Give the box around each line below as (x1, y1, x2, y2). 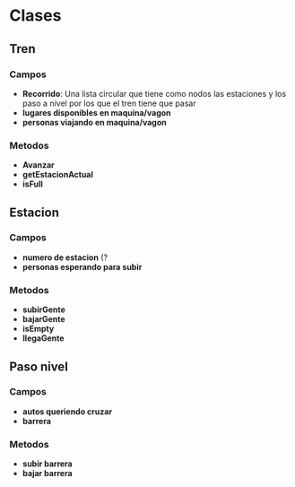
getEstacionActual (22, 170, 94, 180)
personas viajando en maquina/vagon (22, 117, 168, 127)
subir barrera (22, 458, 74, 469)
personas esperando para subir (22, 261, 143, 272)
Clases (9, 5, 62, 26)
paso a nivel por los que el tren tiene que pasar (22, 98, 196, 109)
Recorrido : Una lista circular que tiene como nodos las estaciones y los (22, 88, 287, 99)
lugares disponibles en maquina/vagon (22, 107, 172, 117)
